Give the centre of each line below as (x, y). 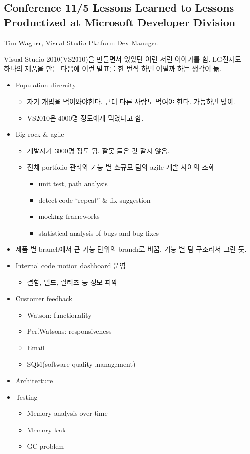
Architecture (34, 380)
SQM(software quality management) (81, 364)
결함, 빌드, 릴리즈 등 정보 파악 (72, 282)
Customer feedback (44, 298)
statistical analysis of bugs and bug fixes (99, 232)
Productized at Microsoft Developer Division (120, 22)
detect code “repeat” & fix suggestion (95, 200)
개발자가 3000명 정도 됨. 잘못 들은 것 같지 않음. (98, 150)
